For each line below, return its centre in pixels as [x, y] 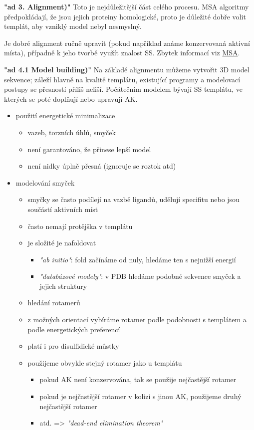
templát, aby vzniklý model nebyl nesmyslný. [73, 26]
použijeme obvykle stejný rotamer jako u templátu [105, 362]
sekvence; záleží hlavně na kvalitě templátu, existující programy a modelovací [122, 79]
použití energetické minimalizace [65, 115]
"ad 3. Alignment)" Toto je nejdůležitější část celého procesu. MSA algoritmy [127, 6]
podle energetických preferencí [74, 329]
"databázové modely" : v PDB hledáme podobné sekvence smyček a [140, 276]
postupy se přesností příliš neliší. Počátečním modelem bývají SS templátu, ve [123, 89]
